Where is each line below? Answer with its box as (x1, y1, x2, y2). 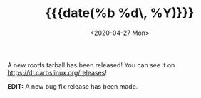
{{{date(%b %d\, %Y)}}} (45, 5, 195, 21)
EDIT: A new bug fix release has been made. (7, 82, 138, 90)
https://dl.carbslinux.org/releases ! (7, 68, 107, 77)
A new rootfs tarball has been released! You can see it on (7, 60, 175, 69)
